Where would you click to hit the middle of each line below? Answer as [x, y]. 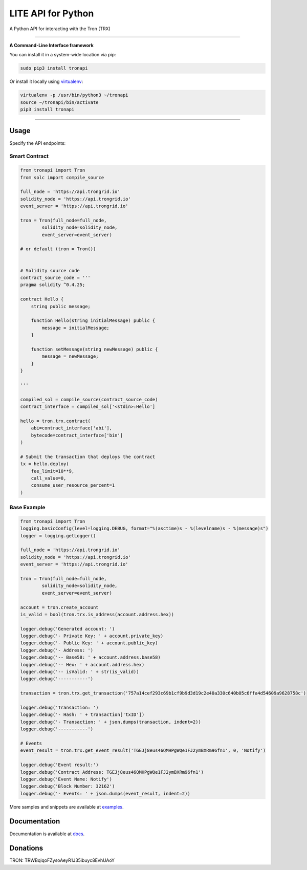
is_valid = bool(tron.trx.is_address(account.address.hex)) [97, 614]
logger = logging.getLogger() [58, 536]
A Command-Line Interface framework [52, 45]
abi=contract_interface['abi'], [72, 428]
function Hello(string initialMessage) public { [93, 321]
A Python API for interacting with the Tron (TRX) [60, 29]
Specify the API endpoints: [38, 143]
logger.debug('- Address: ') [57, 650]
